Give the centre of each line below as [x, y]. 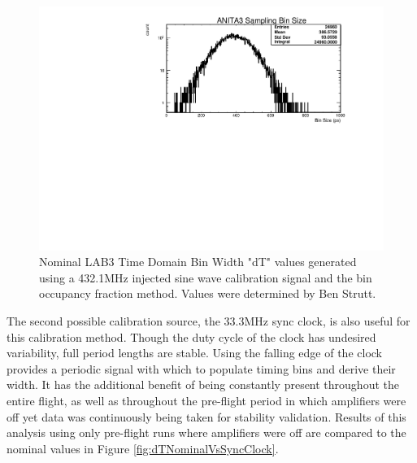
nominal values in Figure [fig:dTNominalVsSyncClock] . [143, 448]
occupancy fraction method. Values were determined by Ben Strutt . [208, 293]
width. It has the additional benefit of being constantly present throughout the [203, 384]
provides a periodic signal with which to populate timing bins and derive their [201, 368]
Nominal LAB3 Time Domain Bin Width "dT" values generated [198, 262]
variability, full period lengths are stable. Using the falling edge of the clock [194, 353]
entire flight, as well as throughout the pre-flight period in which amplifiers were [206, 400]
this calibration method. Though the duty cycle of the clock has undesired [191, 336]
